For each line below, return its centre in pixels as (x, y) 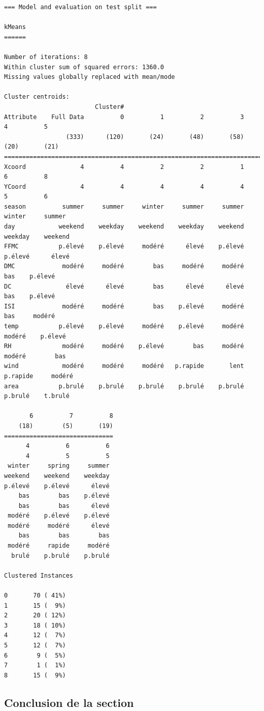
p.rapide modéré (39, 376)
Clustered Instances (39, 575)
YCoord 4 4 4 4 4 (124, 187)
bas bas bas (64, 536)
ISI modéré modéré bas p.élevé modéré (124, 306)
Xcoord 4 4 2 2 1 (124, 167)
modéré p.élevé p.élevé (59, 516)
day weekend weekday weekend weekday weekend (124, 227)
